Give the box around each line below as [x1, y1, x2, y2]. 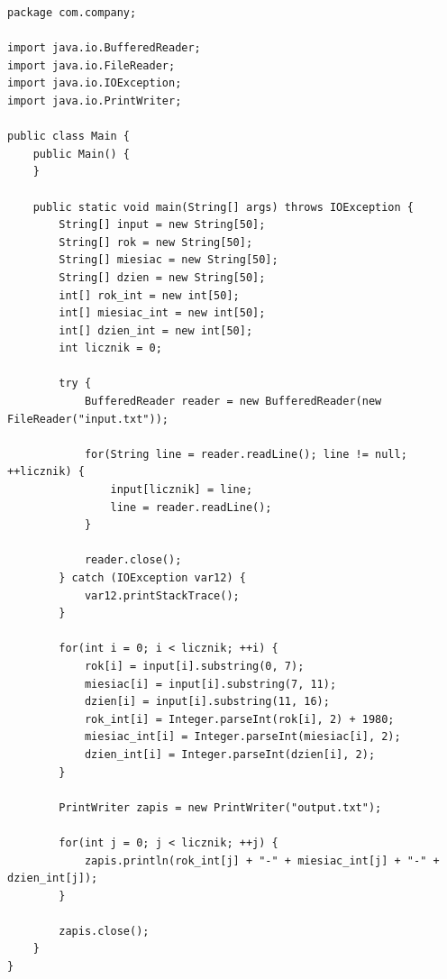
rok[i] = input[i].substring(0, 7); [84, 659, 305, 672]
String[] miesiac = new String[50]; [59, 253, 278, 267]
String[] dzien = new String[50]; [59, 270, 266, 284]
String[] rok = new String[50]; [59, 235, 253, 249]
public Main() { [32, 147, 131, 160]
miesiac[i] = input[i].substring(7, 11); [84, 677, 337, 691]
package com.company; [7, 6, 137, 19]
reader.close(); [84, 554, 182, 567]
